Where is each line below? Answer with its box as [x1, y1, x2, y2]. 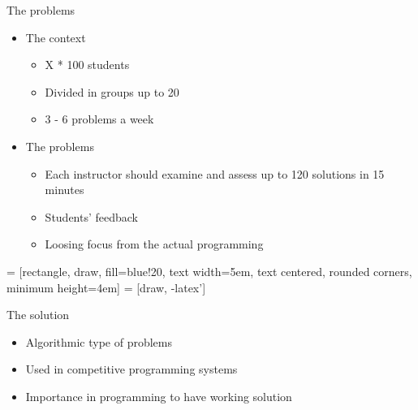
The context [25, 28, 86, 45]
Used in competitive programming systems [25, 360, 238, 378]
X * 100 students [45, 56, 130, 73]
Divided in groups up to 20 [45, 83, 179, 100]
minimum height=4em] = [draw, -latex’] [6, 278, 206, 296]
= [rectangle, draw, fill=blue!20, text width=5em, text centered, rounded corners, [6, 262, 412, 279]
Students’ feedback [45, 208, 139, 225]
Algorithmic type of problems [25, 333, 173, 350]
